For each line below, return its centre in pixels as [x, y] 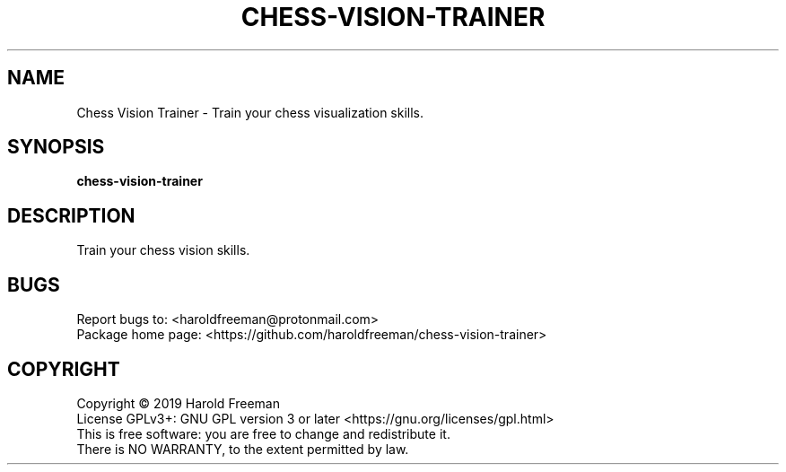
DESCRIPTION [71, 215]
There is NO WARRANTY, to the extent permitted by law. [243, 449]
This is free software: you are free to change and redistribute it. [263, 433]
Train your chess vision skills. [163, 250]
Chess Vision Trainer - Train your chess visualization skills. [250, 112]
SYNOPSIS [56, 147]
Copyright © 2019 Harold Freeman [178, 403]
